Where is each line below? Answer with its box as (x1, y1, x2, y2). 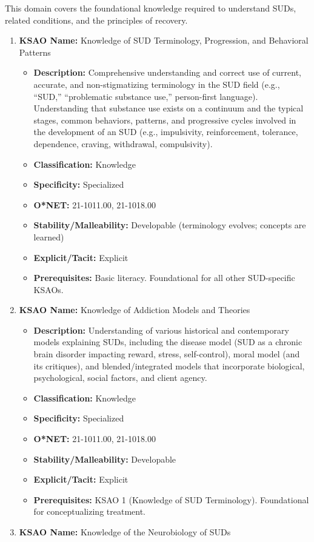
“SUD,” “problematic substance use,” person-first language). (33, 90, 258, 102)
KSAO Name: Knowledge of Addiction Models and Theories (19, 303, 250, 316)
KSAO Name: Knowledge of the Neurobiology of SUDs (19, 526, 231, 538)
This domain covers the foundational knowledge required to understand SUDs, (5, 2, 296, 14)
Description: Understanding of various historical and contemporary (33, 323, 289, 336)
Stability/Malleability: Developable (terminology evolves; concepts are (33, 219, 306, 231)
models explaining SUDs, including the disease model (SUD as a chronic (33, 335, 302, 348)
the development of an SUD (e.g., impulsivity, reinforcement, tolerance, (33, 125, 298, 138)
